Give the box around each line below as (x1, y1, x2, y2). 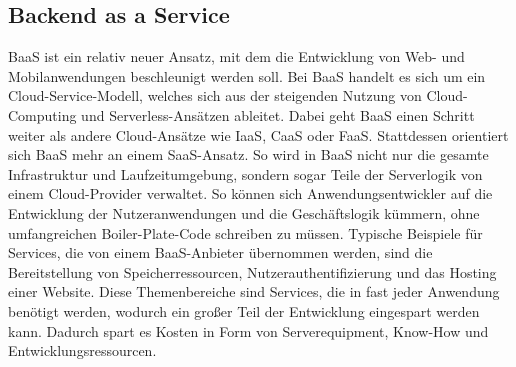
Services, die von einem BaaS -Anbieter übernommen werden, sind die (8, 242, 433, 263)
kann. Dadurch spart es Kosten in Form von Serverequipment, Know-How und (8, 320, 489, 341)
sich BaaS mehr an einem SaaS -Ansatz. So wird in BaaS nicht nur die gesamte (8, 144, 489, 165)
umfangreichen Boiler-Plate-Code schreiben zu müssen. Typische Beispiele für (8, 222, 483, 243)
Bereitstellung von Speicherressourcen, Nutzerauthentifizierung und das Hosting (8, 261, 497, 282)
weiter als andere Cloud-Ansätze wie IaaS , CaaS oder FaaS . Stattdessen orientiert (8, 124, 509, 145)
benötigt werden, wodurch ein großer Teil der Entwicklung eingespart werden (8, 300, 480, 321)
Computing (8, 104, 77, 125)
